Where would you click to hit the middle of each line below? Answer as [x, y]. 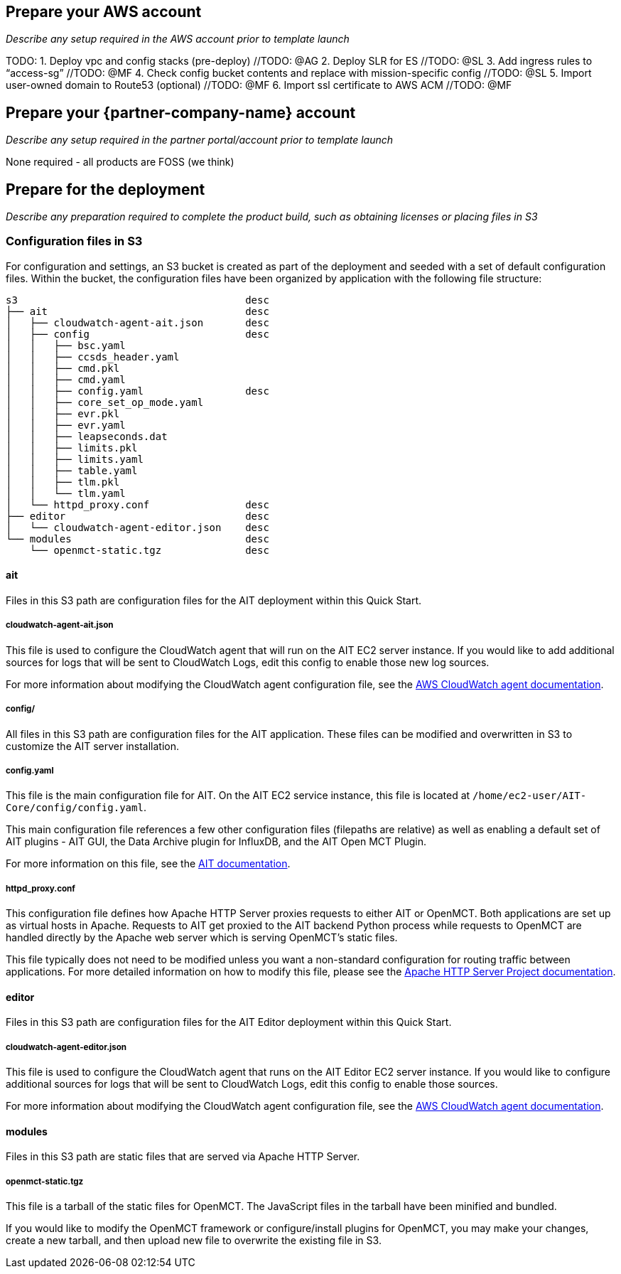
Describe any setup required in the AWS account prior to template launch [178, 39]
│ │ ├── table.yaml [72, 470]
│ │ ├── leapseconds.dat [87, 436]
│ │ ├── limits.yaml [75, 459]
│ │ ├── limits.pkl [72, 448]
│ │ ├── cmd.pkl [63, 368]
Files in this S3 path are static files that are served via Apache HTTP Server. [183, 1157]
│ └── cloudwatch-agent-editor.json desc [137, 527]
